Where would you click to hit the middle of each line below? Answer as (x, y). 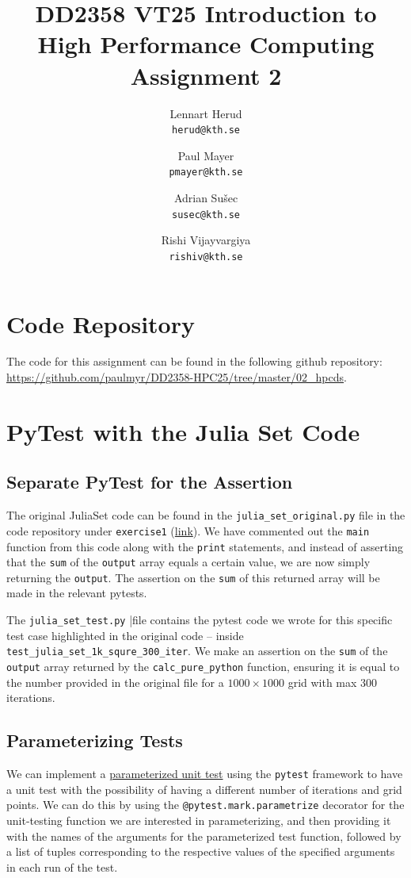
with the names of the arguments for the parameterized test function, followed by (204, 836)
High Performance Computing (206, 44)
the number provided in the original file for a (115, 682)
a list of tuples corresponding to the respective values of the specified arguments (201, 851)
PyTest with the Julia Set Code (183, 431)
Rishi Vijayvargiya (206, 240)
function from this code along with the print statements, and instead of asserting (205, 546)
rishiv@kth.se (206, 257)
